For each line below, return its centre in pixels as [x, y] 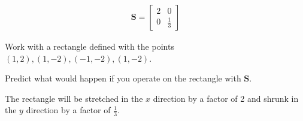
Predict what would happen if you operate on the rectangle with [123, 78]
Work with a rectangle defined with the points [90, 46]
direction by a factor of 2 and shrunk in [226, 98]
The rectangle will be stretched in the [74, 98]
